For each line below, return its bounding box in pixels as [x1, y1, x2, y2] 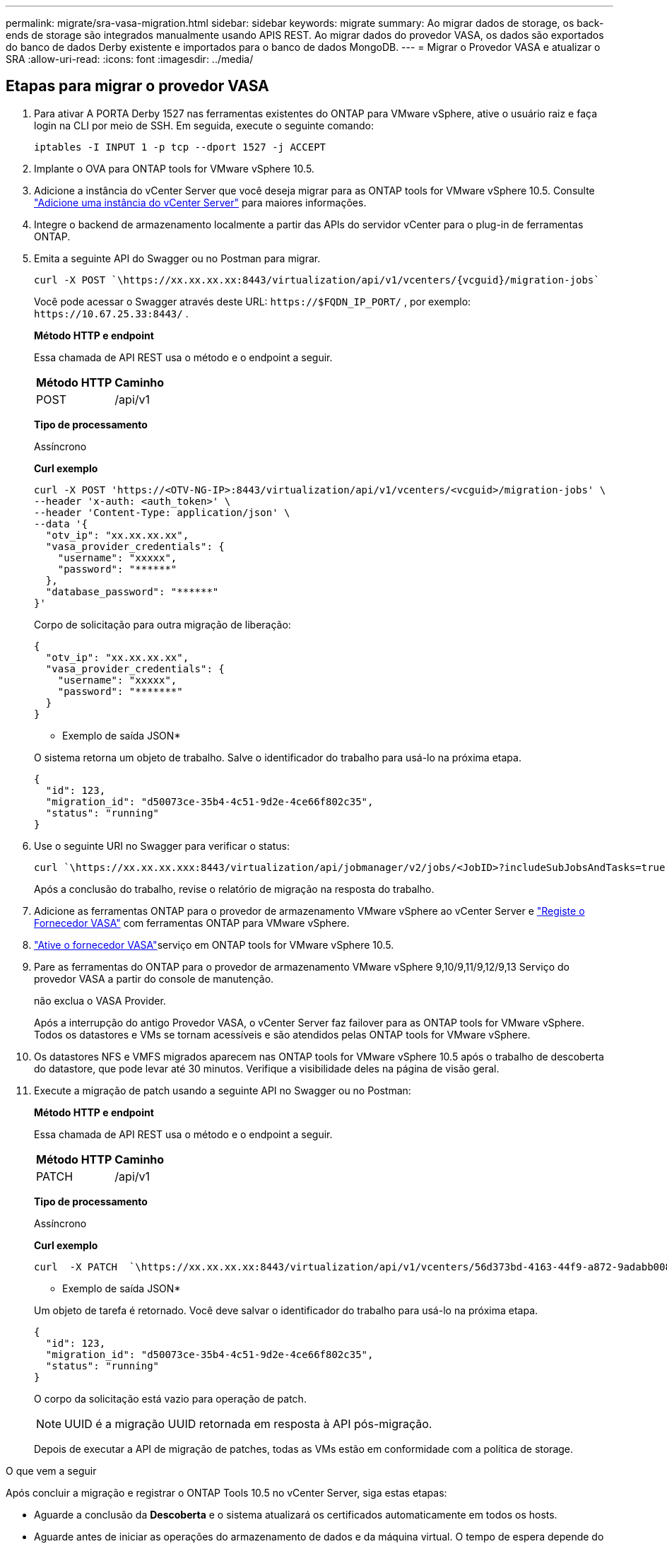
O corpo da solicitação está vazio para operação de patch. [34, 1392, 307, 1405]
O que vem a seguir [6, 1464, 97, 1477]
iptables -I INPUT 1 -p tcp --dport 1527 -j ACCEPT [34, 141, 326, 153]
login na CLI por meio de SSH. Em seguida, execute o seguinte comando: [34, 119, 374, 131]
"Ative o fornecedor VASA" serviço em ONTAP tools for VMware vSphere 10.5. [34, 938, 394, 951]
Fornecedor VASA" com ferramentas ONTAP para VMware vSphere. [34, 916, 350, 929]
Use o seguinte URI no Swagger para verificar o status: [34, 839, 290, 852]
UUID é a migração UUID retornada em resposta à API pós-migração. [64, 1416, 432, 1431]
